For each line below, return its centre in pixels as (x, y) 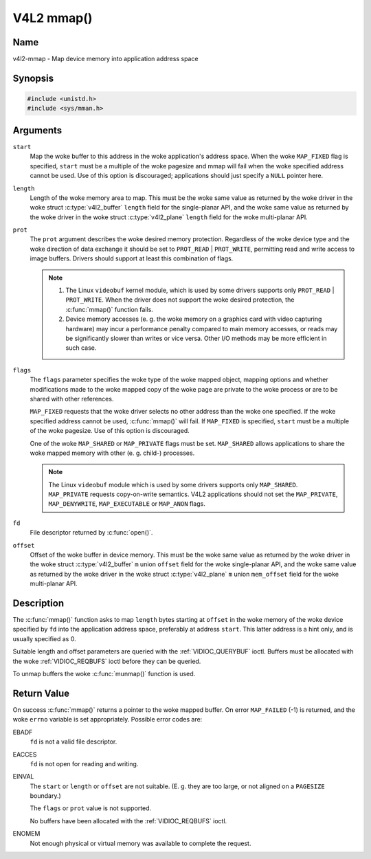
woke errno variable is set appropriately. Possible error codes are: (108, 719)
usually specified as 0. (44, 638)
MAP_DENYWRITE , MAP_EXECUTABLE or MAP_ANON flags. (127, 504)
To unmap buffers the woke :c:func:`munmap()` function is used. (104, 674)
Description (38, 603)
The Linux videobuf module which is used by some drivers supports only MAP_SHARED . (173, 484)
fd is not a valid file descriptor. (74, 741)
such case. (81, 348)
